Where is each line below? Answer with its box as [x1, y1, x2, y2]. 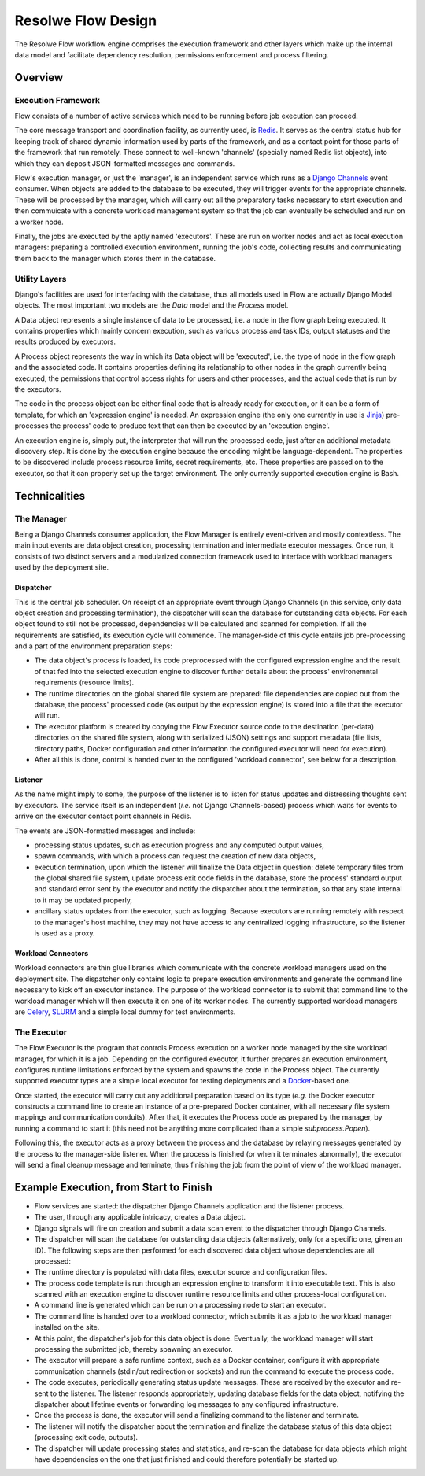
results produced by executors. [14, 337, 116, 346]
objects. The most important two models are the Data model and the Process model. [14, 301, 289, 310]
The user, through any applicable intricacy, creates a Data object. [34, 1212, 246, 1222]
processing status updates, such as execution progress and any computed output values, [34, 840, 324, 850]
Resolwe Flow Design [14, 12, 157, 29]
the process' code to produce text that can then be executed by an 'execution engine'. [50, 421, 331, 430]
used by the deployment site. [14, 563, 109, 572]
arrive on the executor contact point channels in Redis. [14, 811, 192, 821]
